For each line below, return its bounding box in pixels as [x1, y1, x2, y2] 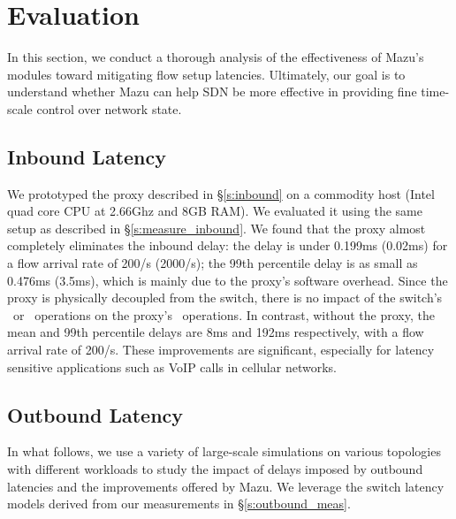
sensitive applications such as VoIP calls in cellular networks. [7, 357, 337, 376]
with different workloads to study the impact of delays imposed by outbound [7, 460, 423, 478]
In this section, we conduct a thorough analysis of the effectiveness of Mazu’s [7, 48, 424, 66]
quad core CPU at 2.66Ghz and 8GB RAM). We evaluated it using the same [7, 202, 422, 220]
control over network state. [36, 99, 182, 118]
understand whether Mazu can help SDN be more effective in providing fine [7, 82, 417, 101]
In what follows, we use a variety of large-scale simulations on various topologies [7, 442, 441, 461]
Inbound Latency [7, 142, 166, 170]
